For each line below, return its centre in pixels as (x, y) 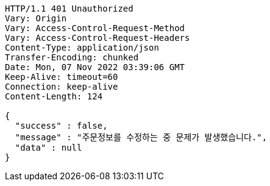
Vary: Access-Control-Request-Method (95, 28)
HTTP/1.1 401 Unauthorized (69, 9)
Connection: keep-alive (62, 87)
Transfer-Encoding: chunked (72, 57)
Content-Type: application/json (82, 48)
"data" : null (48, 148)
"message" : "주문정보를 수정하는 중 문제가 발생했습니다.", (141, 137)
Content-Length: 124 (54, 96)
